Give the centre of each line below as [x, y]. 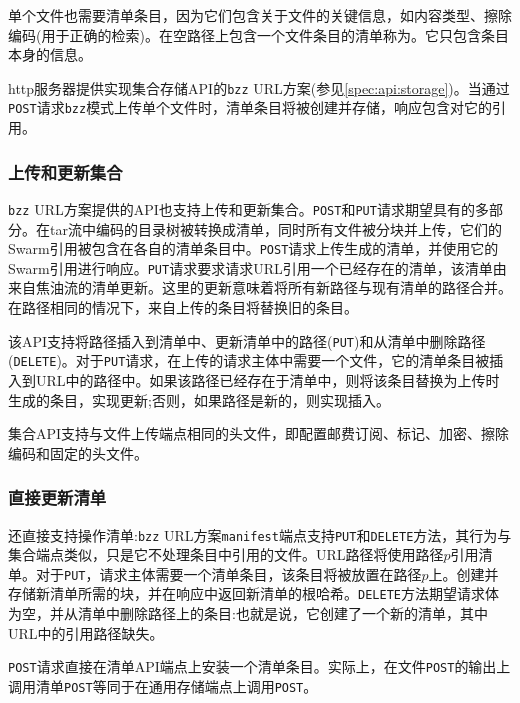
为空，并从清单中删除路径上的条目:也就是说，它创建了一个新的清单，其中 [248, 613]
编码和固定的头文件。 [78, 452]
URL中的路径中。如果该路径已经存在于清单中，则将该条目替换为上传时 [267, 379]
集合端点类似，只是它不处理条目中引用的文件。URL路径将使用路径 [226, 554]
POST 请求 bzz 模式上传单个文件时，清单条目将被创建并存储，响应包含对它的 [250, 107]
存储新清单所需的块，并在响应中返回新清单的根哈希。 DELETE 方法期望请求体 [253, 593]
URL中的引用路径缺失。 [86, 632]
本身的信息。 [50, 54]
